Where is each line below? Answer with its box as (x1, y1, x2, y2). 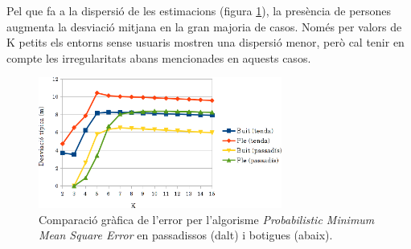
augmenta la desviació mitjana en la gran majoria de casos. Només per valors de (6, 18, 402, 35)
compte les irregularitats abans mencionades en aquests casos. (6, 49, 311, 66)
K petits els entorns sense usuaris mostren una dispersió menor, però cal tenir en (6, 34, 405, 51)
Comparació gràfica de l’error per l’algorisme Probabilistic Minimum (39, 210, 375, 227)
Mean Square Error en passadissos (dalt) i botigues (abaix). (39, 227, 333, 243)
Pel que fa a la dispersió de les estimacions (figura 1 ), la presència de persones (6, 2, 392, 18)
